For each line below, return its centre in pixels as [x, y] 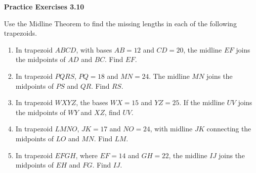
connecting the [229, 129]
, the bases [92, 102]
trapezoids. [21, 33]
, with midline [171, 129]
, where [87, 155]
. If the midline [202, 102]
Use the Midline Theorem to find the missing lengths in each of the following [120, 23]
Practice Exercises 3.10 [44, 6]
